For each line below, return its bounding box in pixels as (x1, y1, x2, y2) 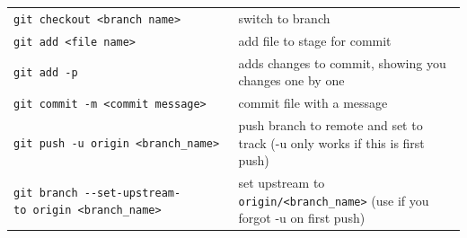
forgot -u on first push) (238, 208, 366, 227)
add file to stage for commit (238, 31, 392, 49)
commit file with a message (238, 93, 388, 112)
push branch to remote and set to (238, 115, 423, 134)
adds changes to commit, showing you (238, 53, 446, 72)
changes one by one (238, 71, 345, 90)
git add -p (13, 66, 78, 80)
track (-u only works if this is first (238, 133, 425, 152)
